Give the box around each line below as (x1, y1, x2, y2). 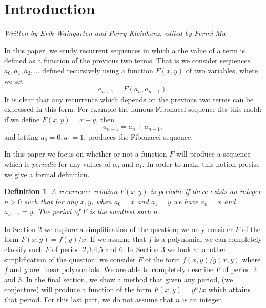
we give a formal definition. (4, 168, 90, 179)
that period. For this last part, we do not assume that (4, 294, 174, 304)
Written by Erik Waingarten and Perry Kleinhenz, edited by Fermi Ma (4, 28, 226, 38)
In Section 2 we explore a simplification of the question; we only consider (4, 223, 233, 234)
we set (4, 75, 24, 86)
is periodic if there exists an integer (150, 186, 261, 197)
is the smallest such (89, 206, 151, 217)
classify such (4, 243, 43, 254)
